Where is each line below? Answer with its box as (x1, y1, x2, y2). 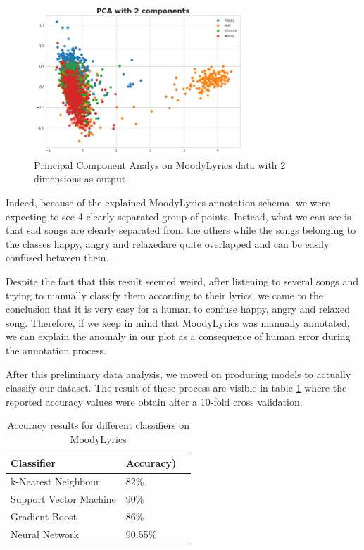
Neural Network (11, 526, 79, 541)
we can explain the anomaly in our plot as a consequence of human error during (6, 329, 351, 344)
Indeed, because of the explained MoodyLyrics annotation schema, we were (6, 194, 330, 209)
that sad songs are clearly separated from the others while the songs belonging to (6, 223, 356, 237)
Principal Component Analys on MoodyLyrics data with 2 (34, 157, 286, 172)
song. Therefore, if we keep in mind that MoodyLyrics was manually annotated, (6, 315, 350, 330)
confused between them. (6, 250, 109, 265)
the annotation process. (6, 342, 106, 357)
